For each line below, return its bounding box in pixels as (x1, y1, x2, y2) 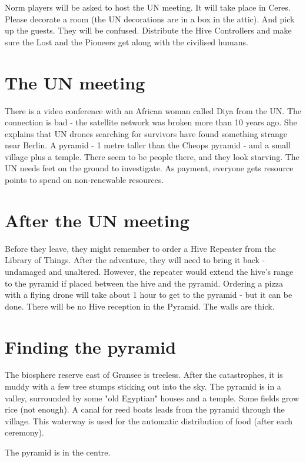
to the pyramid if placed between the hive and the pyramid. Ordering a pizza (5, 277, 284, 289)
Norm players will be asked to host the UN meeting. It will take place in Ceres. (5, 1, 291, 13)
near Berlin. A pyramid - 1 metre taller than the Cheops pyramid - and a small (5, 139, 291, 151)
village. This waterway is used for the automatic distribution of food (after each (5, 414, 292, 427)
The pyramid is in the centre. (5, 446, 111, 458)
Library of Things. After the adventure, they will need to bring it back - (5, 254, 265, 266)
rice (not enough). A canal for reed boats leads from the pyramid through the (5, 403, 285, 416)
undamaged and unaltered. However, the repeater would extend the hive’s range (5, 265, 294, 277)
